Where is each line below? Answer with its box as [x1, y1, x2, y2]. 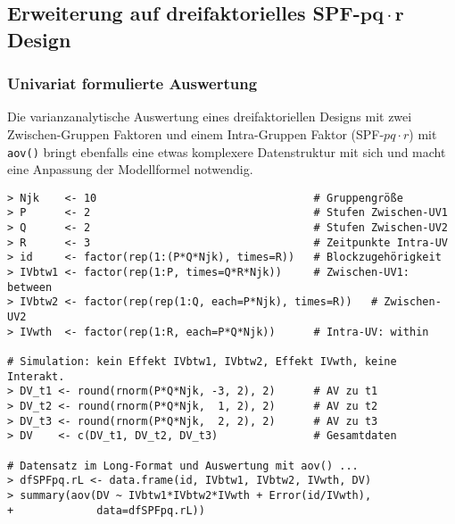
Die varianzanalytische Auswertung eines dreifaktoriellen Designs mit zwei [7, 107, 412, 126]
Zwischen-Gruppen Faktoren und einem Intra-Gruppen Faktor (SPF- [7, 124, 385, 143]
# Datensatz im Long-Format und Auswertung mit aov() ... [7, 459, 359, 472]
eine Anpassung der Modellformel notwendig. [7, 160, 253, 179]
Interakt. [7, 370, 65, 383]
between [7, 280, 53, 294]
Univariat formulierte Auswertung [7, 72, 258, 95]
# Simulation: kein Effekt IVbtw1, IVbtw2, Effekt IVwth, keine [7, 355, 397, 369]
